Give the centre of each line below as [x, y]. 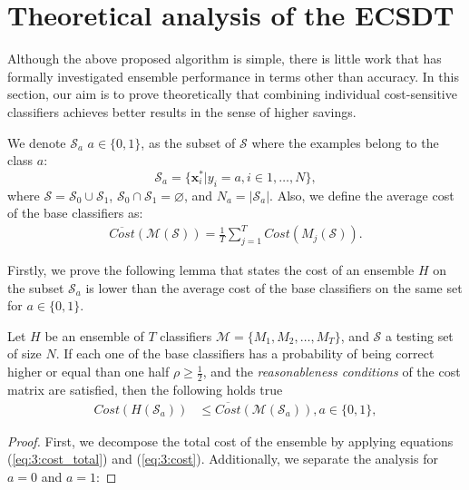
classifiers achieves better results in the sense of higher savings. [182, 111]
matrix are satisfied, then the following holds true [145, 389]
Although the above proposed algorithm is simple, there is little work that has [225, 59]
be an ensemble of [94, 335]
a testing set [420, 335]
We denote [37, 142]
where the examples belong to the [345, 142]
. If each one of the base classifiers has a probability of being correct [245, 353]
